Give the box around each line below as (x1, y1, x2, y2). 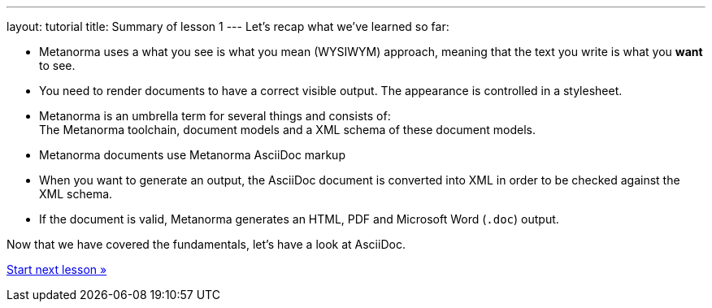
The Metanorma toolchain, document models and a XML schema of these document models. (39, 123, 536, 137)
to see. (39, 59, 76, 72)
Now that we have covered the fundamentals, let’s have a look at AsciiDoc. (7, 237, 406, 251)
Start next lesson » (7, 262, 107, 276)
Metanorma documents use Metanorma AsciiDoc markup (39, 148, 345, 162)
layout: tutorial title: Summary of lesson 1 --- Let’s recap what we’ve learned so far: (7, 20, 449, 33)
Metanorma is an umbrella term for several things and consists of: (39, 109, 391, 123)
